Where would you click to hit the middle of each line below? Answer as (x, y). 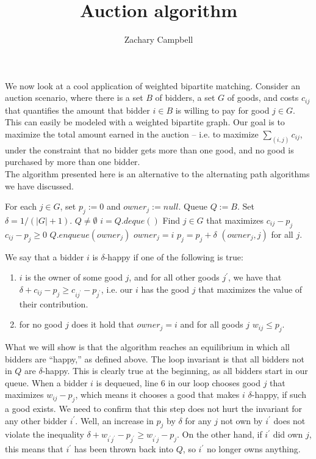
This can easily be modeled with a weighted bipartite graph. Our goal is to (145, 122)
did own (288, 434)
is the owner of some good (74, 277)
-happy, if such (279, 395)
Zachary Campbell (159, 39)
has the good (165, 289)
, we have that (255, 277)
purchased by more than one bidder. (73, 162)
